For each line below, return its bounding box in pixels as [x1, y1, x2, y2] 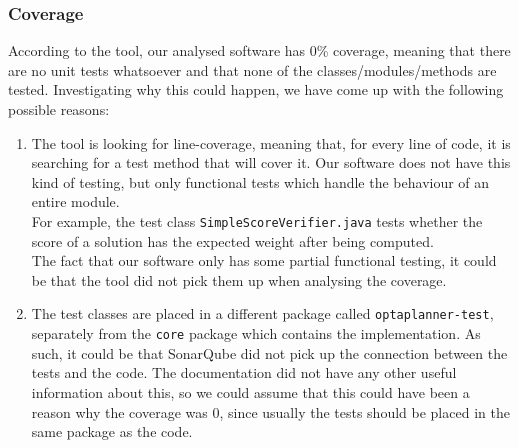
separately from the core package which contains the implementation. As [31, 323, 481, 344]
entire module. [31, 191, 120, 212]
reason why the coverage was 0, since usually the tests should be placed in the [31, 401, 510, 422]
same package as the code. [31, 421, 193, 442]
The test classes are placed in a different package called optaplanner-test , [31, 303, 494, 324]
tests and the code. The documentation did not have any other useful [31, 362, 457, 383]
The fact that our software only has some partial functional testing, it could [31, 250, 497, 271]
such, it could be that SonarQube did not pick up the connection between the [31, 342, 508, 363]
